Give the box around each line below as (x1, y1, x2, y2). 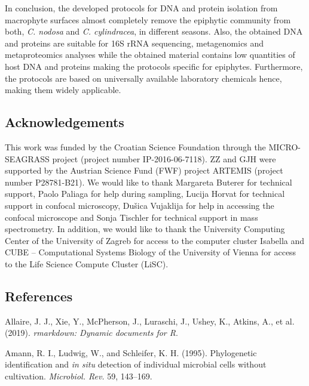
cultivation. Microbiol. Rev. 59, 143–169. (5, 370, 152, 382)
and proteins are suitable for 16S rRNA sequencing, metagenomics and (5, 36, 264, 49)
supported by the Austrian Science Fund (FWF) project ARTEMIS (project (5, 164, 283, 177)
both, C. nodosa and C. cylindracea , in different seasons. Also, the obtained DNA (5, 25, 303, 38)
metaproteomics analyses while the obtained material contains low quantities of (5, 48, 295, 61)
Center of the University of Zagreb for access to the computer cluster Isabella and (5, 234, 305, 246)
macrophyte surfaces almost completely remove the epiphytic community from (5, 13, 291, 26)
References (5, 286, 73, 305)
